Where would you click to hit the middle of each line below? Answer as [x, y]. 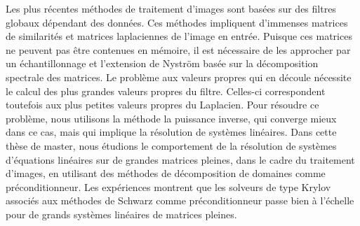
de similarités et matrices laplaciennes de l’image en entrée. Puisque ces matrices [179, 36]
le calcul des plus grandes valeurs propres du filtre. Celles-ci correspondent [166, 91]
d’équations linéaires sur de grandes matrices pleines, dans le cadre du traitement [180, 159]
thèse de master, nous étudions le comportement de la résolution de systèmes [171, 145]
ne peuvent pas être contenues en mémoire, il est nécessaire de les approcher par [178, 49]
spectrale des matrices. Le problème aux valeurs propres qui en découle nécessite [179, 77]
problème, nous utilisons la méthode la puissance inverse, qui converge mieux [171, 118]
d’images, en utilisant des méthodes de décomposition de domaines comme [166, 173]
